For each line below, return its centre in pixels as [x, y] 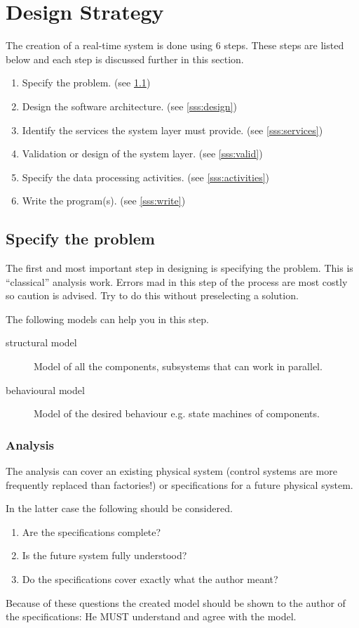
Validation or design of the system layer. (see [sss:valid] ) [142, 153]
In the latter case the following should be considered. [119, 508]
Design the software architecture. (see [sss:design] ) [129, 106]
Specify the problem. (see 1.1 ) [86, 83]
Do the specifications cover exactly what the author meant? [150, 579]
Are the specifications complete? [92, 531]
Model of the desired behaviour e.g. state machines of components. [177, 413]
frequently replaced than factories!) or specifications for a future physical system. [179, 484]
